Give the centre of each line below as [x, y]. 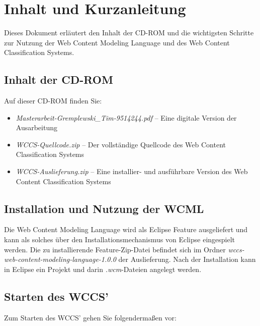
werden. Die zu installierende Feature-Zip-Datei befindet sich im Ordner [115, 249]
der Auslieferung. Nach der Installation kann [187, 259]
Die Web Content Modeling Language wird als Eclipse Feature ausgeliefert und [126, 229]
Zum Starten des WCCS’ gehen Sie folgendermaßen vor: [90, 317]
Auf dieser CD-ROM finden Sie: [53, 101]
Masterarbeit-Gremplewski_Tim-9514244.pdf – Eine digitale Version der [126, 117]
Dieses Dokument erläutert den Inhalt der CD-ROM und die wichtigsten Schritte [129, 33]
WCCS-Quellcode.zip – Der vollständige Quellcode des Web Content [121, 144]
